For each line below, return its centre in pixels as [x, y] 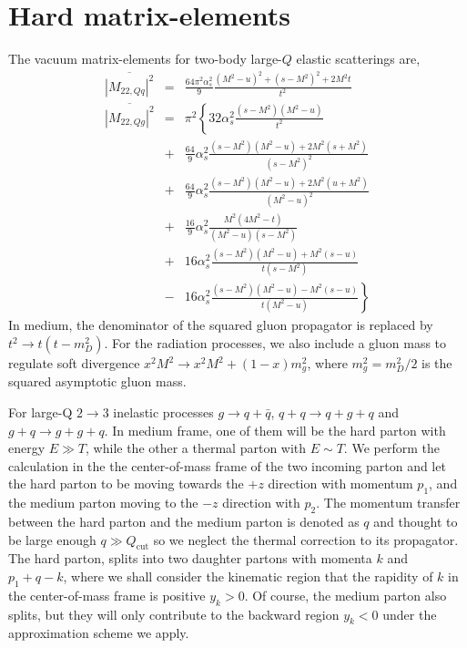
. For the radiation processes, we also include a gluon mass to [275, 343]
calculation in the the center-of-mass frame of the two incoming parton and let [227, 465]
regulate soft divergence [74, 363]
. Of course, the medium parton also [345, 595]
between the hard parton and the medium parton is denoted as [184, 522]
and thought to [416, 522]
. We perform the [391, 448]
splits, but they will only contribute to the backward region [174, 614]
